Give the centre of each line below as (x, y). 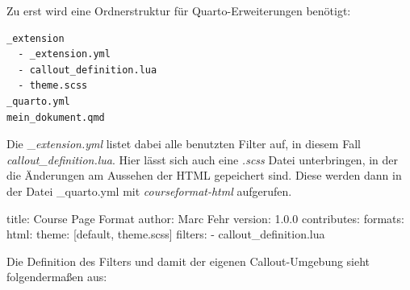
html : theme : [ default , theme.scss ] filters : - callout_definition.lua (166, 234)
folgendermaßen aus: (57, 277)
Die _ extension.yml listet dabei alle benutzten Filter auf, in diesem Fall (184, 144)
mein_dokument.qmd (56, 117)
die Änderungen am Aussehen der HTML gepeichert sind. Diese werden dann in (204, 175)
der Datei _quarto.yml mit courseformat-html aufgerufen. (149, 191)
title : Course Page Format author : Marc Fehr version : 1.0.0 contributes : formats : (205, 218)
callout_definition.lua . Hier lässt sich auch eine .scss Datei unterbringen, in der (203, 159)
